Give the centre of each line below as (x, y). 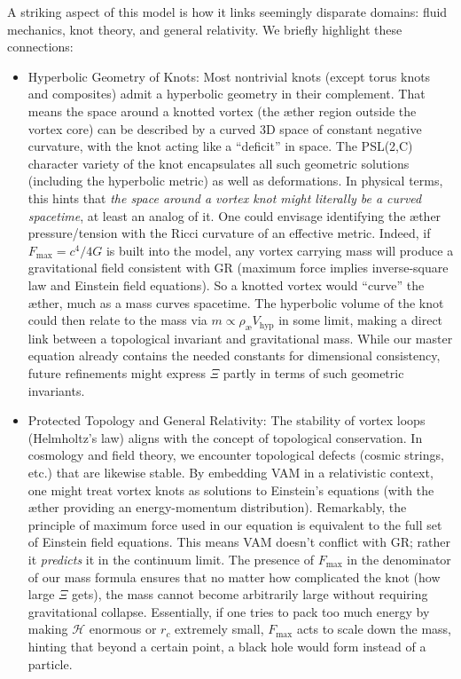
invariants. (56, 390)
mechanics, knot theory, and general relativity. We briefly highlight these (205, 29)
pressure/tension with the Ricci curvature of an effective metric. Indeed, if (229, 233)
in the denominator (399, 560)
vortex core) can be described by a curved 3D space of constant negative (225, 128)
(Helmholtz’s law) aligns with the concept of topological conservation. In (225, 437)
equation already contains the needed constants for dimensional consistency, (234, 355)
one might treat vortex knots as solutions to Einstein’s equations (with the (231, 490)
